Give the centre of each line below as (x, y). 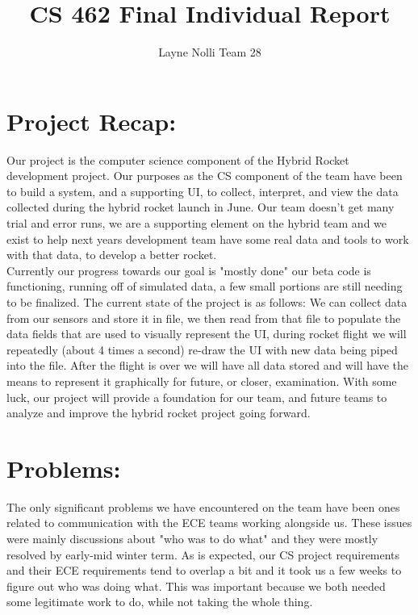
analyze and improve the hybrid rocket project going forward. (159, 413)
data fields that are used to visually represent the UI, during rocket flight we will (207, 334)
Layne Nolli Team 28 (210, 52)
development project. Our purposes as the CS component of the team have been (205, 176)
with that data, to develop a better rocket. (112, 255)
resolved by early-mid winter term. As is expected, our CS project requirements (203, 554)
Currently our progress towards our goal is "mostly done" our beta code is (189, 270)
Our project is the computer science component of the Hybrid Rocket (178, 159)
